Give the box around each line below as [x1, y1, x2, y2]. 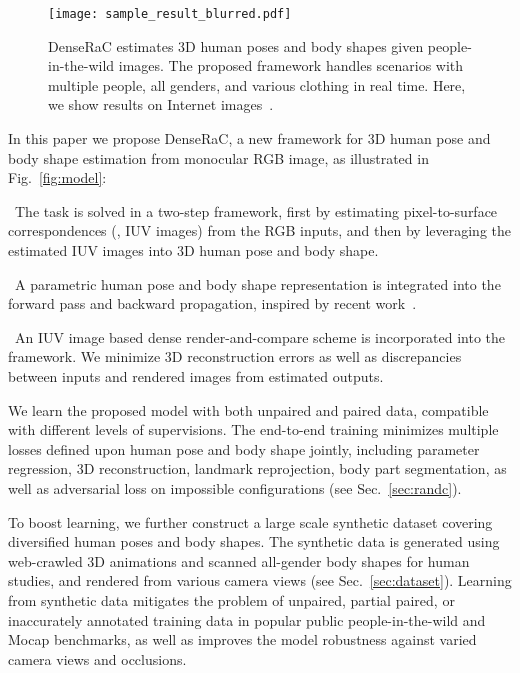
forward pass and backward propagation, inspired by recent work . [8, 293, 417, 314]
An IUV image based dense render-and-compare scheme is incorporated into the [14, 326, 506, 347]
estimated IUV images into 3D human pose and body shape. [8, 240, 379, 260]
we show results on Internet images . [48, 94, 274, 115]
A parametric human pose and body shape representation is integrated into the [14, 273, 501, 294]
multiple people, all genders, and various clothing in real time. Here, [48, 74, 466, 95]
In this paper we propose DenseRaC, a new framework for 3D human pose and [8, 128, 491, 149]
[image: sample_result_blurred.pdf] [48, 7, 292, 21]
